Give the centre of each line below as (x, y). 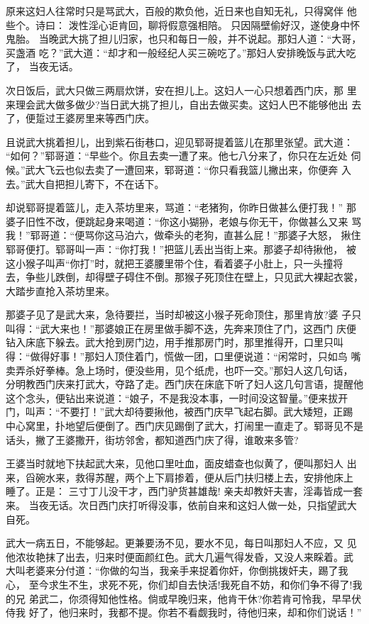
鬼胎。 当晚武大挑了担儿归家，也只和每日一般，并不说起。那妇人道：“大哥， (184, 39)
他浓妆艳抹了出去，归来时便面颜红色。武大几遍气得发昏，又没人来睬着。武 (180, 556)
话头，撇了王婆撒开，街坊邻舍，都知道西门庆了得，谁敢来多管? (152, 439)
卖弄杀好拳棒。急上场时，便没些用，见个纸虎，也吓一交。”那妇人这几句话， (180, 370)
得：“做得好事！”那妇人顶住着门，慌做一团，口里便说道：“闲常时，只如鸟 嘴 (183, 356)
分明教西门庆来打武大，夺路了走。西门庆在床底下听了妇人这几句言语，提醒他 (184, 384)
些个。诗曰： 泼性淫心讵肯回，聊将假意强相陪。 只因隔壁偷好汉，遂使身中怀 (183, 24)
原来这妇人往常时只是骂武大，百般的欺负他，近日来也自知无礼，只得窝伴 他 (181, 11)
